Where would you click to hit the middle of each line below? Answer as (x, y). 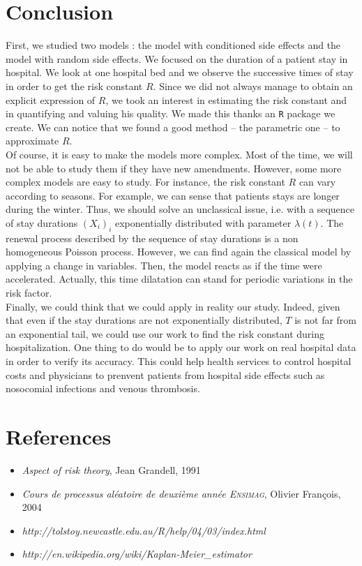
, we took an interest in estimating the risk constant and (226, 99)
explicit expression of (51, 99)
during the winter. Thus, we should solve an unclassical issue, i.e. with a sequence (180, 209)
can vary (317, 182)
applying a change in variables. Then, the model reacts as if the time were (164, 265)
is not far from (326, 320)
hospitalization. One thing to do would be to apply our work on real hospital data (181, 347)
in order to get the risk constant (74, 85)
